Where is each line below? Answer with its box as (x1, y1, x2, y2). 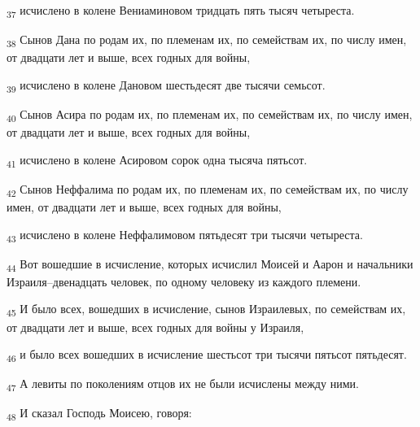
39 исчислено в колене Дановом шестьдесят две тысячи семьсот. (7, 76, 326, 95)
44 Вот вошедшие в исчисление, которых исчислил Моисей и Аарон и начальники (7, 255, 413, 274)
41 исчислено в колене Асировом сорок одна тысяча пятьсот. (7, 150, 308, 170)
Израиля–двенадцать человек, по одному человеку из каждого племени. (7, 272, 361, 290)
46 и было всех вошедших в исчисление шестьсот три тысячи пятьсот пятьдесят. (7, 346, 407, 364)
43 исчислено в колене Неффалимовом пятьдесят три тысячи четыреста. (7, 225, 363, 245)
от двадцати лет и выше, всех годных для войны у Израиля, (7, 318, 304, 335)
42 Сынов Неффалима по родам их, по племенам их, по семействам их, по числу (7, 180, 409, 199)
